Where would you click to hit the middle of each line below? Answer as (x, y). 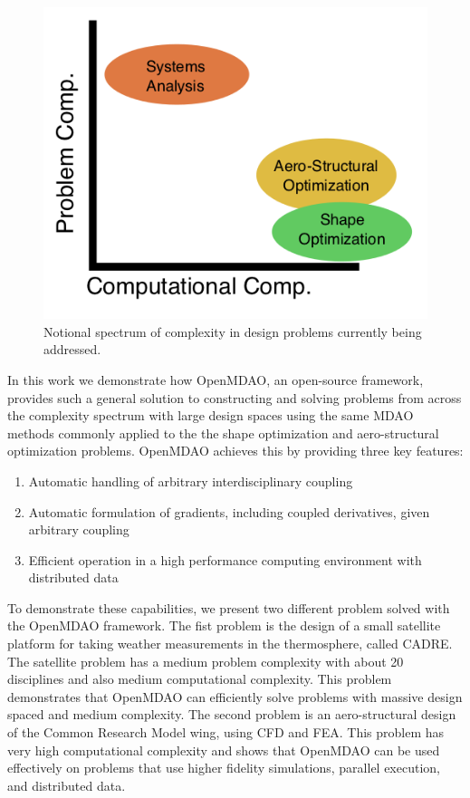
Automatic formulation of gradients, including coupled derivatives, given (229, 511)
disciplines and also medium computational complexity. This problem (200, 679)
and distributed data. (67, 785)
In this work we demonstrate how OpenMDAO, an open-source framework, (216, 379)
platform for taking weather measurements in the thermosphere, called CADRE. (230, 644)
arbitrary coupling (79, 529)
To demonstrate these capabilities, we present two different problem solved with (229, 607)
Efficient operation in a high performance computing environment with (225, 559)
